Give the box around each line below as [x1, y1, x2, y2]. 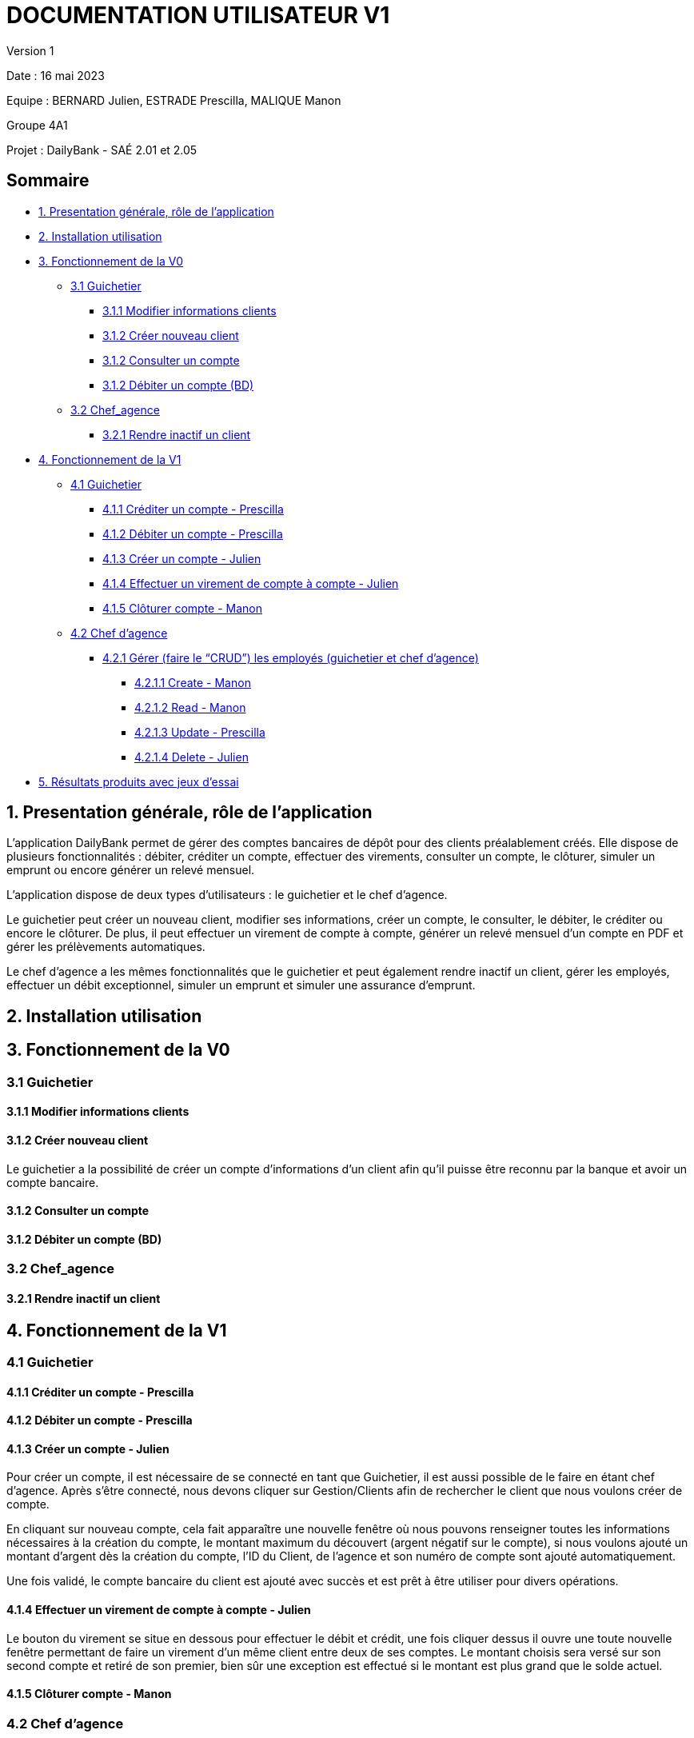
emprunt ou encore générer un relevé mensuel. [6, 863, 255, 877]
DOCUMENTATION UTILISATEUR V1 [6, 2, 390, 29]
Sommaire [6, 170, 90, 191]
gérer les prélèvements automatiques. [6, 940, 205, 954]
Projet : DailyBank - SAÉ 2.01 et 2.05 [6, 142, 197, 157]
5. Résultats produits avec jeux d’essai [38, 774, 239, 789]
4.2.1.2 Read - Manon [134, 700, 246, 714]
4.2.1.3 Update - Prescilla [134, 725, 265, 739]
